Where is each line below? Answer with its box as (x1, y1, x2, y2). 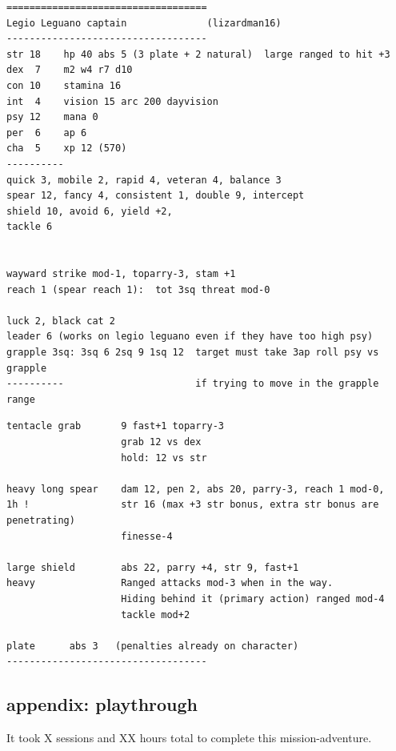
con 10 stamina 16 (6, 79, 122, 91)
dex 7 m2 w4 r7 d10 (6, 64, 133, 76)
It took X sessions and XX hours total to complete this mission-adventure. (6, 729, 372, 746)
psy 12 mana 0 (6, 111, 98, 123)
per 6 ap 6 (6, 127, 87, 139)
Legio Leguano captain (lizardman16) (6, 17, 282, 29)
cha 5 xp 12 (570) (6, 143, 127, 155)
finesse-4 (121, 530, 173, 542)
